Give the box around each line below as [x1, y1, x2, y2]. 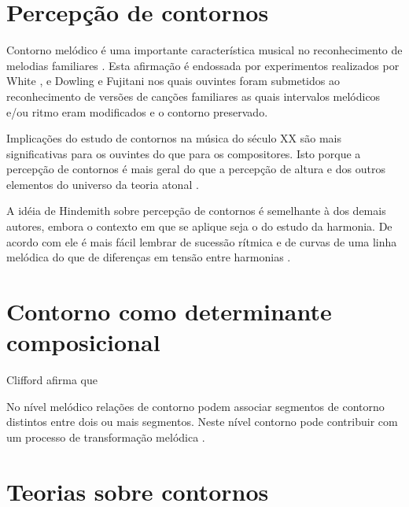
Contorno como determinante [6, 295, 332, 328]
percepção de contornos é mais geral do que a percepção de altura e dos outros [6, 161, 385, 177]
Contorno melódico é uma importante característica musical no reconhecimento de [6, 42, 403, 58]
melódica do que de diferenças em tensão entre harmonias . [6, 249, 291, 265]
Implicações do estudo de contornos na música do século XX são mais [6, 130, 341, 146]
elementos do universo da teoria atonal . [6, 176, 199, 192]
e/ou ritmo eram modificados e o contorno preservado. [6, 103, 268, 120]
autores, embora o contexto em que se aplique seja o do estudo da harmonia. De [6, 218, 392, 235]
